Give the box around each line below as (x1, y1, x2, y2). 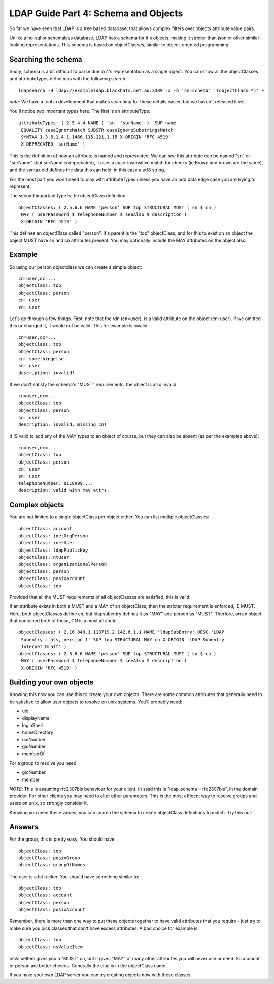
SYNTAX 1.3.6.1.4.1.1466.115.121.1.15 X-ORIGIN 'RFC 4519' (21, 134, 171, 140)
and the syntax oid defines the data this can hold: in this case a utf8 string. (9, 167, 166, 173)
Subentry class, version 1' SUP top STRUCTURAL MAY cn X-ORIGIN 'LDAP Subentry (21, 636, 225, 642)
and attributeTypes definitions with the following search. (9, 75, 127, 81)
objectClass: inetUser (18, 540, 75, 546)
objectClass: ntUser (18, 554, 70, 560)
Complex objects (9, 500, 64, 509)
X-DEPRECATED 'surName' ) (21, 141, 86, 147)
